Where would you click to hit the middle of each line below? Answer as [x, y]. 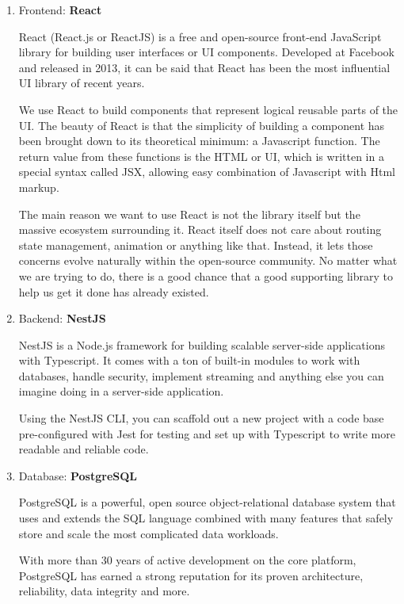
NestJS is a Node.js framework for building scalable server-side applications [202, 344]
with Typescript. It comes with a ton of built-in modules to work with [189, 360]
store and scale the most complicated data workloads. [149, 533]
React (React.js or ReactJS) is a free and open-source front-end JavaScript [200, 36]
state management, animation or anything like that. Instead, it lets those [196, 245]
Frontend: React [60, 10]
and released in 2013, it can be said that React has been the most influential [204, 67]
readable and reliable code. [84, 449]
